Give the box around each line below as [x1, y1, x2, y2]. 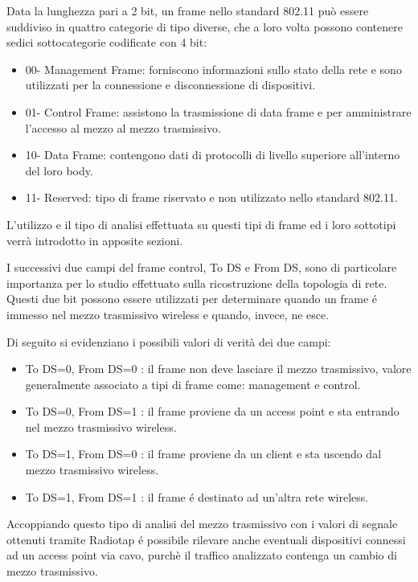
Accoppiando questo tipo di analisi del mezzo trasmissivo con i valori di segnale [6, 515, 398, 532]
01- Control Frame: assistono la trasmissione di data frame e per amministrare [25, 103, 412, 120]
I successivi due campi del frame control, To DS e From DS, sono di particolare [6, 259, 397, 276]
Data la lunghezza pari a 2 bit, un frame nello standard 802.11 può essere [6, 2, 369, 18]
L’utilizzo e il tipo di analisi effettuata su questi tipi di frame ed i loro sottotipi [6, 215, 396, 232]
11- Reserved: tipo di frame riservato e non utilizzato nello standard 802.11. [25, 189, 398, 206]
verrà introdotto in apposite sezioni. [6, 232, 183, 248]
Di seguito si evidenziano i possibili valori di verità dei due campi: [6, 333, 331, 350]
